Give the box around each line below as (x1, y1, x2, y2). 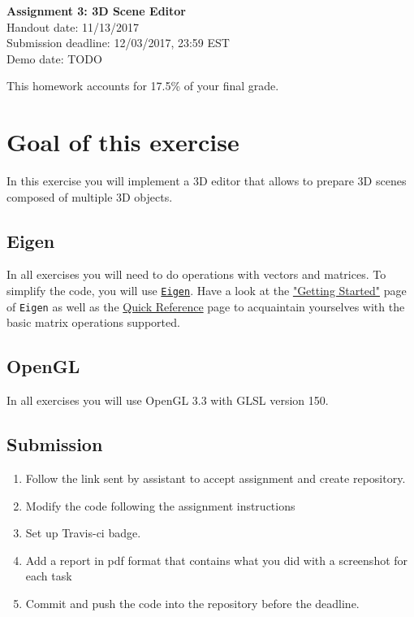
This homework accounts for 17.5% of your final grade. (6, 77, 279, 94)
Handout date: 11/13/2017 (6, 18, 139, 35)
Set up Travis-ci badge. (25, 524, 141, 541)
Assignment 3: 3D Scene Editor (6, 2, 186, 19)
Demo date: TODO (6, 50, 102, 67)
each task (25, 567, 72, 584)
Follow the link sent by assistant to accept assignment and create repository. (25, 469, 406, 486)
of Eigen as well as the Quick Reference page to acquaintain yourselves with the (6, 298, 405, 315)
